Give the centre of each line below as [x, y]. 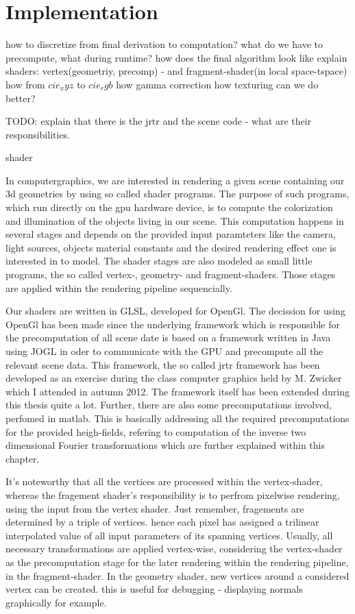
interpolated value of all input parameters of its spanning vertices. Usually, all [169, 535]
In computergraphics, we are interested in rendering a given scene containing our [175, 180]
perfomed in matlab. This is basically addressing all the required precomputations [177, 418]
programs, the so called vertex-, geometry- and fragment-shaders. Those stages [171, 274]
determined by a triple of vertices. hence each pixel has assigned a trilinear [162, 522]
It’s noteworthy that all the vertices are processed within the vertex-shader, [164, 481]
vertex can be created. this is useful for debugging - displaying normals [154, 589]
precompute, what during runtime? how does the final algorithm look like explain [176, 57]
